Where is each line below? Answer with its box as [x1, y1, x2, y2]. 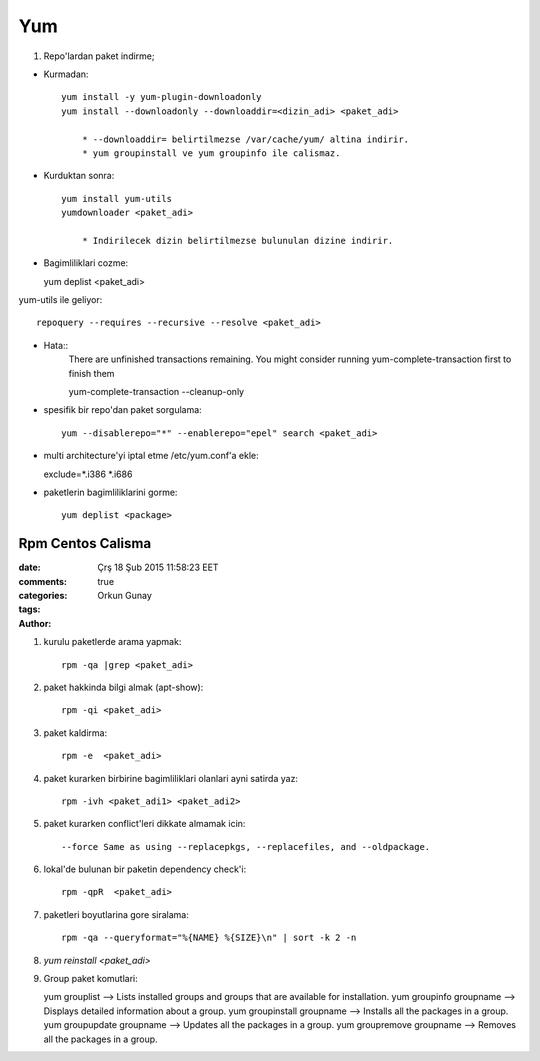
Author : [18, 617, 52, 629]
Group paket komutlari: [43, 973, 139, 985]
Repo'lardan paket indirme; [43, 50, 155, 62]
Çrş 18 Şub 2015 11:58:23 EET [97, 561, 219, 574]
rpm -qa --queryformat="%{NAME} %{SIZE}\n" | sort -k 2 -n [61, 932, 357, 944]
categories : [18, 590, 68, 601]
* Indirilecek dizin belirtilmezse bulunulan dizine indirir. [81, 235, 394, 246]
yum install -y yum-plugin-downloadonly [61, 91, 262, 103]
